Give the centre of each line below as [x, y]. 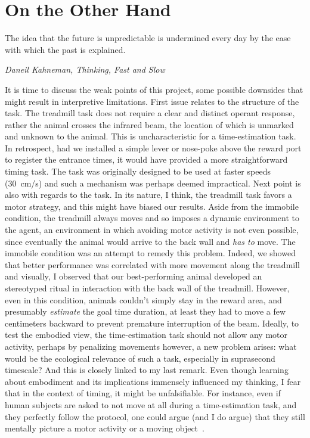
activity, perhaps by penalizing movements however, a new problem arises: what [151, 346]
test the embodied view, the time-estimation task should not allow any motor [146, 335]
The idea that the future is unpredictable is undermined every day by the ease [148, 38]
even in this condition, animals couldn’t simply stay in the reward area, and [143, 299]
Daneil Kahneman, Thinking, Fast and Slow [85, 69]
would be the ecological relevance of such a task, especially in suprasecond [140, 358]
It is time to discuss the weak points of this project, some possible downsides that [154, 89]
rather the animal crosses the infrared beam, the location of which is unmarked [149, 124]
